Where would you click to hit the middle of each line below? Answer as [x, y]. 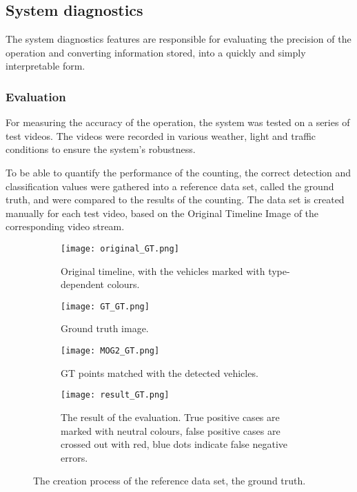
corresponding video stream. [65, 226]
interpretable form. [45, 66]
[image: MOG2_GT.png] [110, 351]
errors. [74, 457]
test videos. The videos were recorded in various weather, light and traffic [161, 135]
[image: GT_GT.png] [105, 306]
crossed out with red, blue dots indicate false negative [174, 444]
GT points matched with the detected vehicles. [160, 372]
